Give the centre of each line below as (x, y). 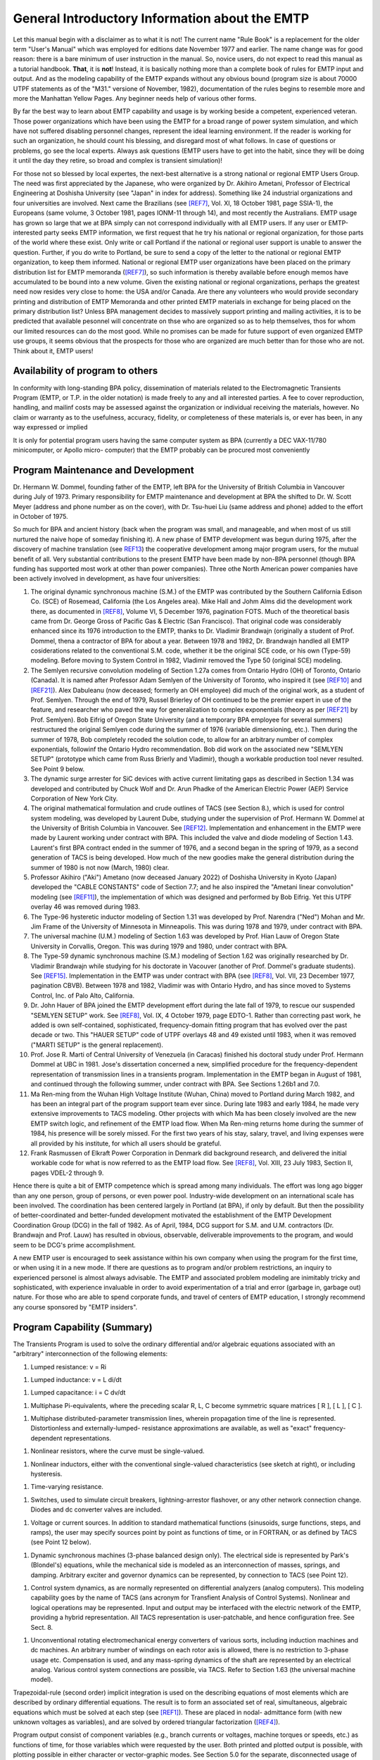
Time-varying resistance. (67, 1487)
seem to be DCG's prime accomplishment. (75, 1245)
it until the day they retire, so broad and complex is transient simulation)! (118, 161)
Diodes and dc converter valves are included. (96, 1509)
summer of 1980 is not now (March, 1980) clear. (100, 867)
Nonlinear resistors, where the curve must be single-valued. (118, 1451)
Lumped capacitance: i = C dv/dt (78, 1393)
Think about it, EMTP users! (53, 351)
